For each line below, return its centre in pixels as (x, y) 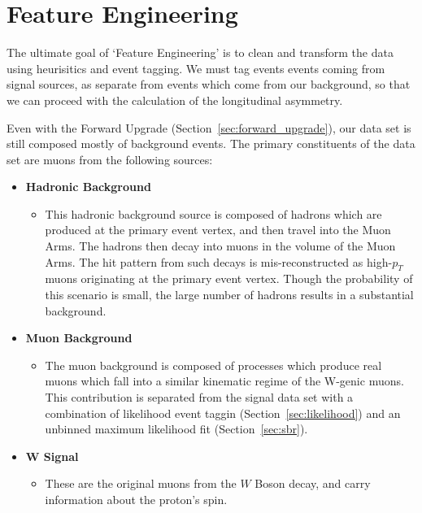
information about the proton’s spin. (136, 499)
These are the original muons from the (141, 483)
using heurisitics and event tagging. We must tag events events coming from (196, 68)
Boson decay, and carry (313, 483)
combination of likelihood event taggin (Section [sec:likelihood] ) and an (223, 413)
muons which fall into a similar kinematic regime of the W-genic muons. (224, 381)
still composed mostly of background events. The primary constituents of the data (211, 143)
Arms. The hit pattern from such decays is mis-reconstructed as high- (219, 261)
